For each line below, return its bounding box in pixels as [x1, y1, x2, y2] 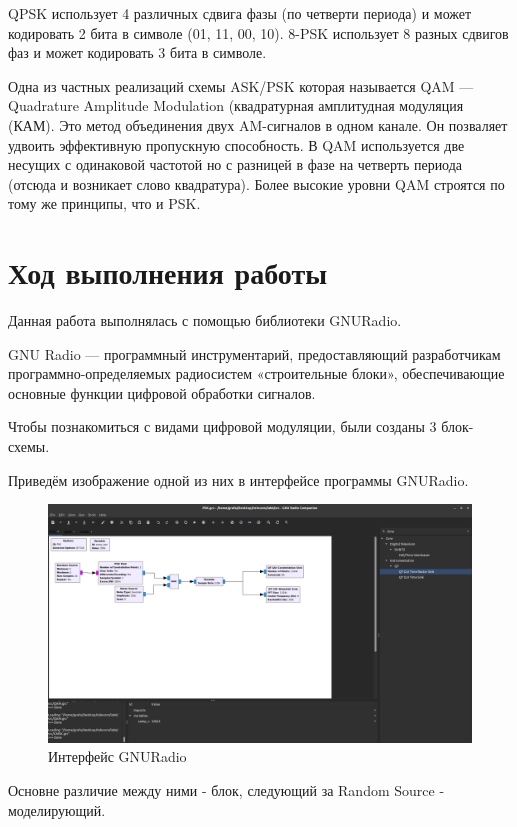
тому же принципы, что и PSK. [8, 193, 201, 214]
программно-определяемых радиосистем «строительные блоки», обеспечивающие [8, 363, 505, 384]
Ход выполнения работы [8, 252, 328, 293]
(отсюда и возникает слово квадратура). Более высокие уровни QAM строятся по [8, 173, 505, 194]
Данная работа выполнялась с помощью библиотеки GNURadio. [8, 310, 402, 331]
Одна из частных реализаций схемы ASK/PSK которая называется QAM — [8, 75, 474, 96]
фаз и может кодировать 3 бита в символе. [8, 42, 267, 63]
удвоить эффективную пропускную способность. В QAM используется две [8, 134, 465, 155]
